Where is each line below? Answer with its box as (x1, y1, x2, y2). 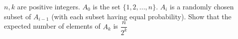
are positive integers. (17, 1, 80, 11)
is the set (93, 1, 120, 11)
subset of (4, 11, 31, 21)
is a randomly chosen (170, 1, 234, 11)
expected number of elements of (4, 21, 101, 31)
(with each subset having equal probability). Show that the (51, 11, 232, 21)
